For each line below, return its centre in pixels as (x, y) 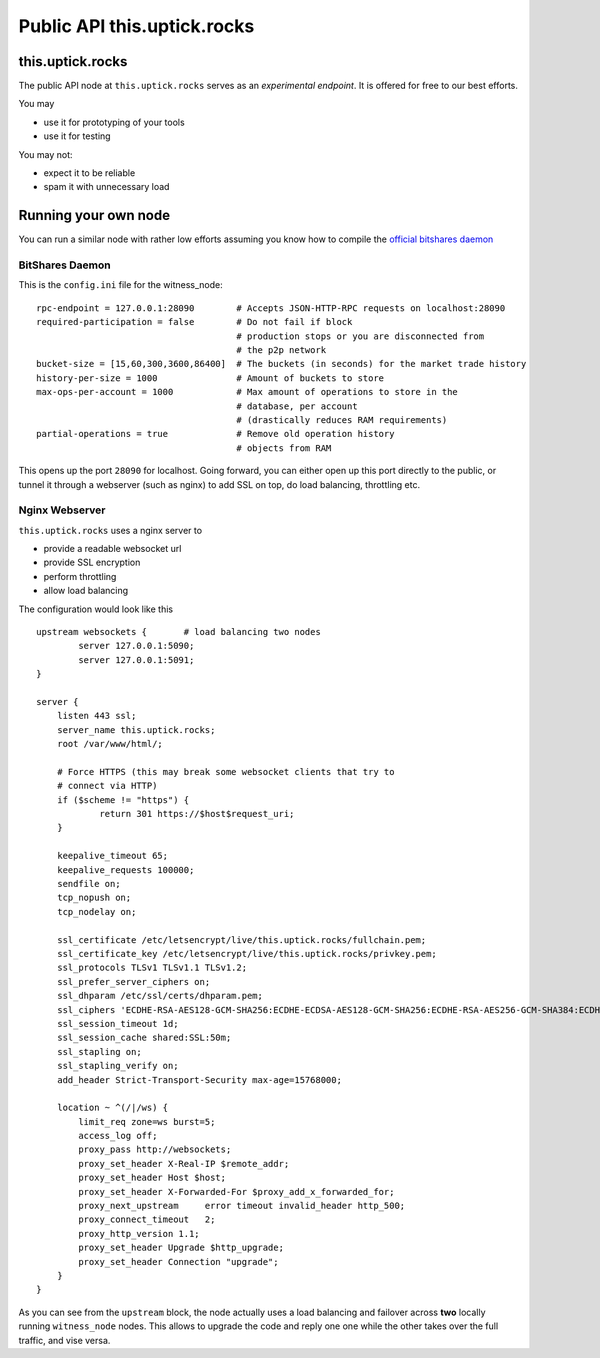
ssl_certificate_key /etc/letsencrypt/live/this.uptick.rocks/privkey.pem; (246, 953)
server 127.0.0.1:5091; (136, 659)
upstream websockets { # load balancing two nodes (179, 632)
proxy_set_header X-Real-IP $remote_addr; (184, 1163)
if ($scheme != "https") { (123, 799)
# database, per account (297, 406)
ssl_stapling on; (99, 1051)
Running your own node (94, 215)
